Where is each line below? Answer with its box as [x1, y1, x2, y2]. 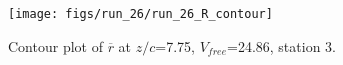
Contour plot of [8, 35, 103, 56]
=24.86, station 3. [227, 35, 336, 56]
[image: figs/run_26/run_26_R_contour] [8, 7, 273, 21]
